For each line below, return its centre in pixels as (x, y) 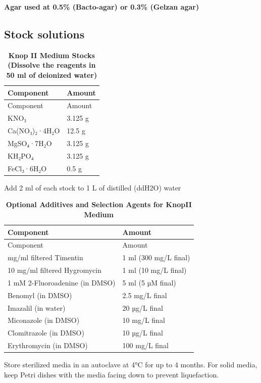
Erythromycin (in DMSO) (48, 345)
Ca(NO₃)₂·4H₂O (34, 131)
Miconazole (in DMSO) (44, 320)
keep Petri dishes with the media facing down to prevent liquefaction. (112, 374)
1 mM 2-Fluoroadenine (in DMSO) (62, 282)
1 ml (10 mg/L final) (154, 270)
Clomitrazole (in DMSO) (46, 333)
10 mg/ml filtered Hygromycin (55, 270)
